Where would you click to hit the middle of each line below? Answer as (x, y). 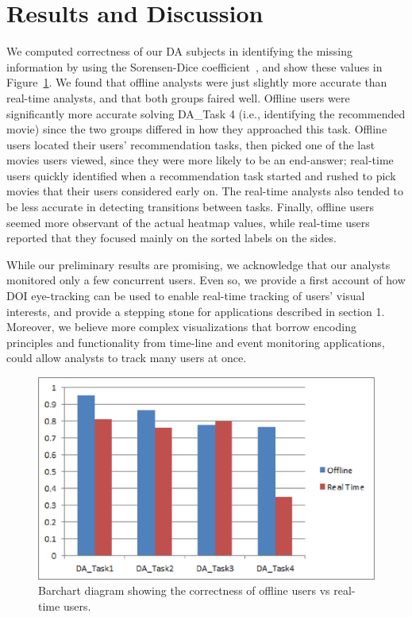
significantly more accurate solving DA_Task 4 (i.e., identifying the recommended (206, 113)
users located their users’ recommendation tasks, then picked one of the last (191, 144)
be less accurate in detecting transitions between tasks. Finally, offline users (190, 207)
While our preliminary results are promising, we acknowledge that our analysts (198, 264)
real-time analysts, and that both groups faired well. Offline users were (178, 97)
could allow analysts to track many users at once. (127, 358)
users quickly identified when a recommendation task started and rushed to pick (201, 175)
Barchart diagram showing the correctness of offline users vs (184, 590)
